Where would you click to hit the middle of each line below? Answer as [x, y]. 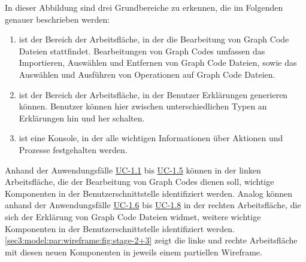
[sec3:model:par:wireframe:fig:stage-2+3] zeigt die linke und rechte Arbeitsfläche [151, 240]
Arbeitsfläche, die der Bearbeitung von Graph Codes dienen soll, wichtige [140, 182]
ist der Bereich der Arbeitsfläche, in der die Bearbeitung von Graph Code [154, 39]
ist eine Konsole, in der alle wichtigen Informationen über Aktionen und [151, 138]
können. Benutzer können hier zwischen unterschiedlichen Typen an [143, 106]
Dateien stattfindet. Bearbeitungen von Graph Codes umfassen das [142, 51]
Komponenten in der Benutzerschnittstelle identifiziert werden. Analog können [149, 193]
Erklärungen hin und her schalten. [82, 118]
